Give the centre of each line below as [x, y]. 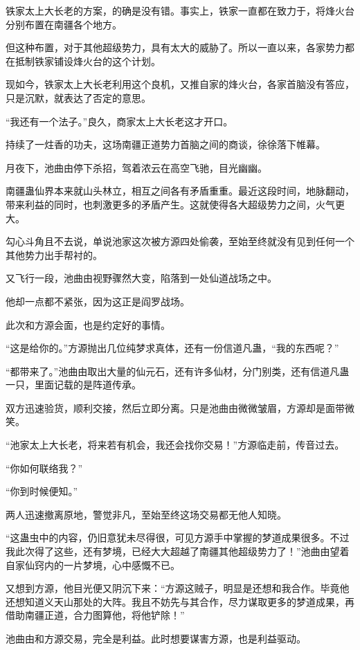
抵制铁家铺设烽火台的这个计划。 [88, 61]
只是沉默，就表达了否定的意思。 [78, 97]
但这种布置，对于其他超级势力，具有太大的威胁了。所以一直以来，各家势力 [175, 47]
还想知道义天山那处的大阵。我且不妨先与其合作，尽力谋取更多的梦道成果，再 [180, 601]
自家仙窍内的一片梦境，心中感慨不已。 [93, 565]
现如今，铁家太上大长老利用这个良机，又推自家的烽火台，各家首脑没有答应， [180, 84]
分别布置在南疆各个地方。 [64, 24]
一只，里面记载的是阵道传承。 [73, 385]
